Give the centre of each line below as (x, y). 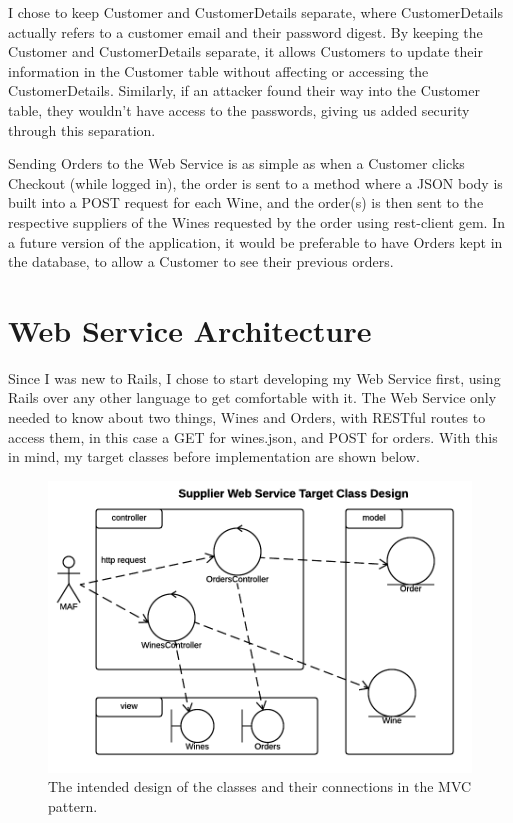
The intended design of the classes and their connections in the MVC (260, 786)
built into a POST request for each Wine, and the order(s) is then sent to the (246, 202)
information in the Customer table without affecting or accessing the (218, 70)
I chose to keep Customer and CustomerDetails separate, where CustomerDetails (255, 12)
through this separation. (82, 129)
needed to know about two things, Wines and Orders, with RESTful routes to (247, 417)
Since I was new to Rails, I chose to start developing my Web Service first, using (254, 377)
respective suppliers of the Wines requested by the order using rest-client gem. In (256, 221)
